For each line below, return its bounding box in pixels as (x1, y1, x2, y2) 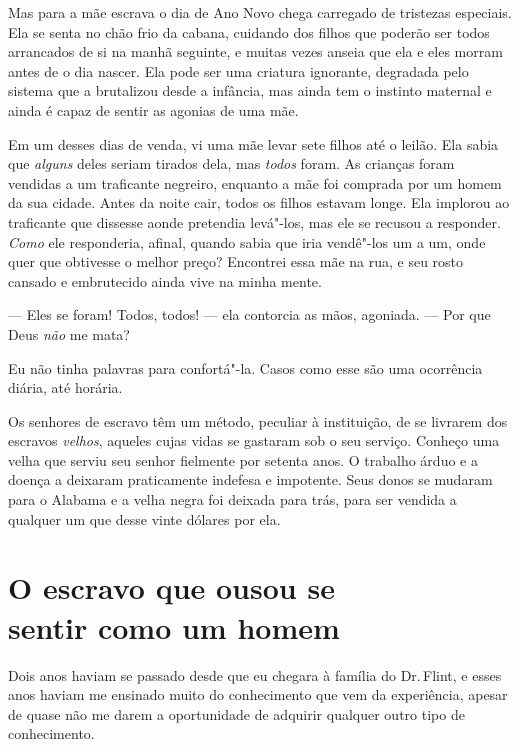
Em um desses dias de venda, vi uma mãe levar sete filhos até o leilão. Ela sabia (8, 133, 499, 154)
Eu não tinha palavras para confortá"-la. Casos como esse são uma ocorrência (8, 357, 483, 378)
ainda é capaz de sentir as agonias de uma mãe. (8, 99, 299, 120)
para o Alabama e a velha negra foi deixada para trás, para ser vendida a (8, 489, 457, 510)
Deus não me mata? (8, 323, 130, 344)
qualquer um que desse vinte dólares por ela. (8, 508, 281, 529)
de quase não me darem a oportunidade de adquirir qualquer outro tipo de (8, 703, 465, 724)
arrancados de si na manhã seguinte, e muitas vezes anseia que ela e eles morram (8, 41, 503, 62)
